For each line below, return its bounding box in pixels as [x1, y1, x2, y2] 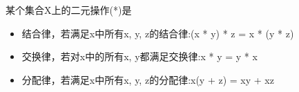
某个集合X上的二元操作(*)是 [6, 3, 132, 17]
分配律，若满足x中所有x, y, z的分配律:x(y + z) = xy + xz [21, 72, 274, 86]
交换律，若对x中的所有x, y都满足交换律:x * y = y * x [21, 49, 258, 64]
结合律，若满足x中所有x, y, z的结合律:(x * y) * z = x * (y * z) [21, 26, 294, 40]
